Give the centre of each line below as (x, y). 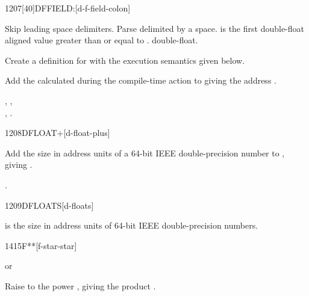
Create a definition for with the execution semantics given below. (125, 60)
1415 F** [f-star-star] (41, 245)
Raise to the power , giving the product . (80, 285)
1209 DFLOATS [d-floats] (49, 205)
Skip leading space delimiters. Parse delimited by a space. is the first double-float (154, 28)
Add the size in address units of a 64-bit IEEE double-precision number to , (145, 153)
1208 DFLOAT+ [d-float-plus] (58, 133)
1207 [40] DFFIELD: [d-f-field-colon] (68, 8)
